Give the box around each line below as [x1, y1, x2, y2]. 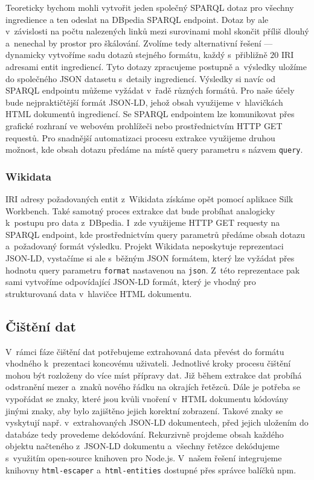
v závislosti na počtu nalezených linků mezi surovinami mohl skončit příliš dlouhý [5, 25, 309, 37]
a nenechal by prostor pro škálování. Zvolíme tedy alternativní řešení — [5, 36, 273, 49]
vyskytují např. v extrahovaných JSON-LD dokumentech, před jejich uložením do [5, 416, 309, 429]
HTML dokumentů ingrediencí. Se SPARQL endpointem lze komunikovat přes [5, 107, 295, 120]
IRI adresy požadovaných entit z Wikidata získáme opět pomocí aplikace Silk [5, 193, 293, 205]
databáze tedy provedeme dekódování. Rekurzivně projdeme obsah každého [5, 427, 284, 440]
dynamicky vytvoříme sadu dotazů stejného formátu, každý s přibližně [5, 48, 268, 61]
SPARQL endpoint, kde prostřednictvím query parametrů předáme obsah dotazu [5, 228, 306, 240]
